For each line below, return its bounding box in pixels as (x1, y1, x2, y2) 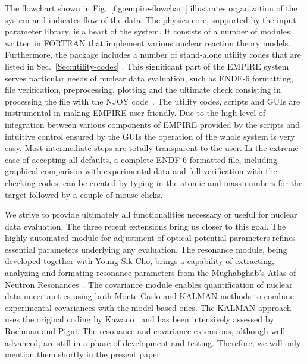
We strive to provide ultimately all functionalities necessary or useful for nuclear (5, 208, 297, 221)
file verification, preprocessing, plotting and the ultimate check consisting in (5, 83, 281, 96)
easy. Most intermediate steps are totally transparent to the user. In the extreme (5, 142, 299, 154)
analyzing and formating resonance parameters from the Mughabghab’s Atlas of (5, 266, 296, 279)
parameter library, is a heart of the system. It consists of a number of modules (5, 25, 290, 37)
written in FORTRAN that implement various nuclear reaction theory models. (5, 36, 291, 49)
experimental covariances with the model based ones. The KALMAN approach (5, 301, 292, 313)
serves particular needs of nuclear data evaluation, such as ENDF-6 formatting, (5, 71, 293, 84)
